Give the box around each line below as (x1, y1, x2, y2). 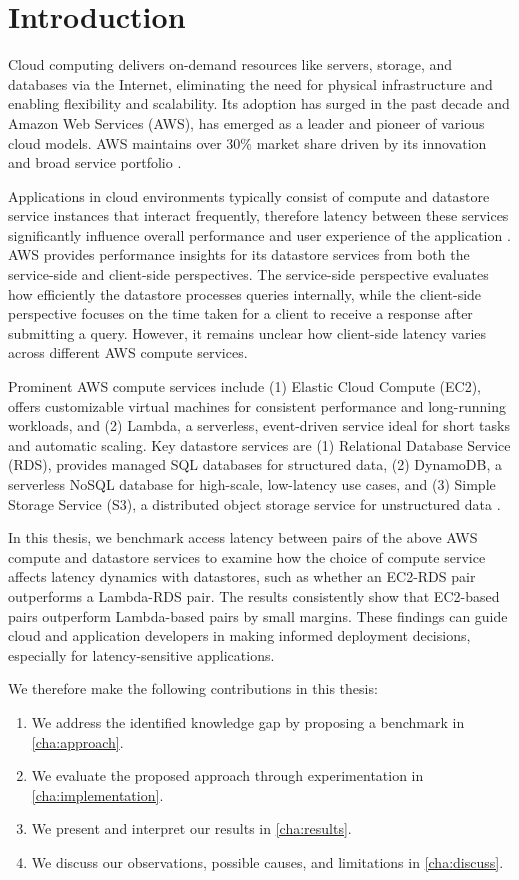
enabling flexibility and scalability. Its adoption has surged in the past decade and (8, 93, 510, 114)
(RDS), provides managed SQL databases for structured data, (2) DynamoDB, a (8, 454, 502, 475)
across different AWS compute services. (8, 342, 248, 363)
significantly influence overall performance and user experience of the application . (8, 224, 511, 245)
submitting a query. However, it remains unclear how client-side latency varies (8, 322, 487, 343)
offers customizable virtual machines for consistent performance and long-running (8, 395, 507, 416)
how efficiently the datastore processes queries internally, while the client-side (8, 283, 482, 304)
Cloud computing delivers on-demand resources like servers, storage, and (8, 54, 453, 75)
